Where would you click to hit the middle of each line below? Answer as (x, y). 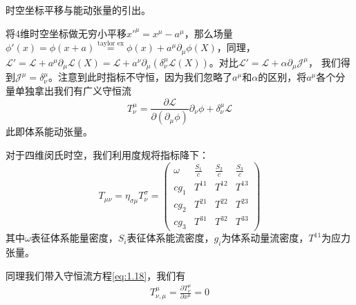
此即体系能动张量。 (49, 131)
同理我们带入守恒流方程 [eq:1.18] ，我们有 (96, 275)
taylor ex (111, 43)
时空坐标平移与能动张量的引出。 (78, 10)
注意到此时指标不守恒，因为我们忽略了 (146, 77)
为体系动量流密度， (265, 238)
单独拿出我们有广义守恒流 (73, 90)
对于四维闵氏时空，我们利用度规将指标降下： (107, 155)
